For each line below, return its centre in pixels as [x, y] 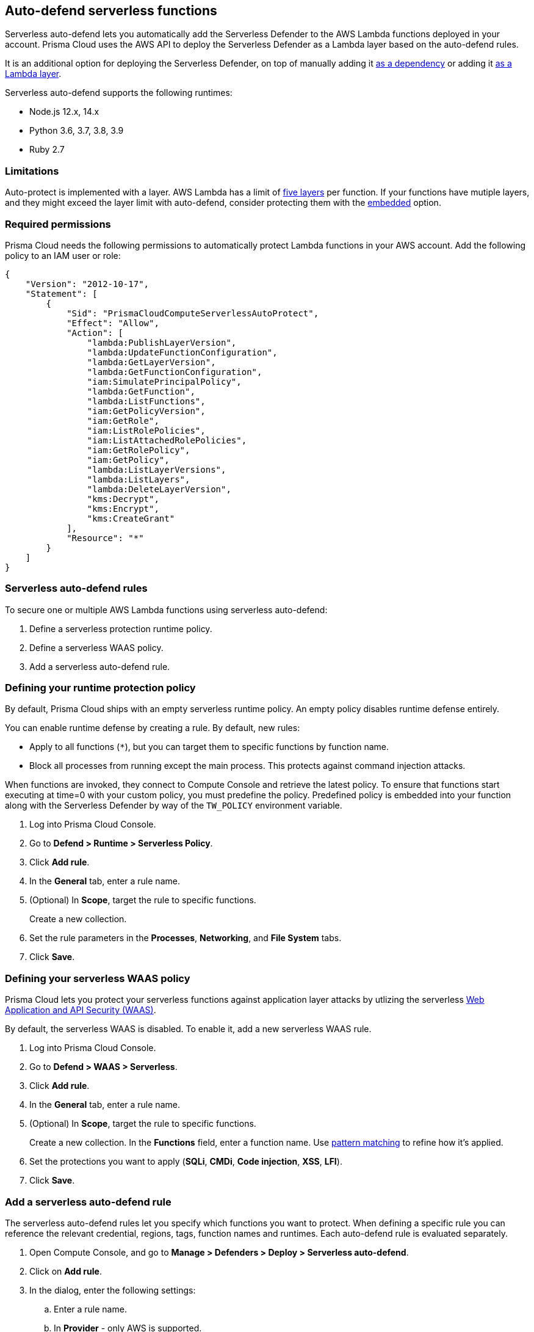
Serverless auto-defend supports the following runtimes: [119, 93]
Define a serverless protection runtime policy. [121, 628]
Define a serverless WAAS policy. [96, 647]
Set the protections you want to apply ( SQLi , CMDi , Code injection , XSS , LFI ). [186, 1162]
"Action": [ [95, 333]
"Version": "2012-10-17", [87, 284]
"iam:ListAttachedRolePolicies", [167, 440]
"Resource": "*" [105, 538]
